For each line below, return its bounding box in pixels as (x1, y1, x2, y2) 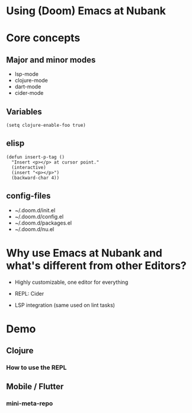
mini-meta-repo (6, 399, 53, 408)
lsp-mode (14, 71, 39, 78)
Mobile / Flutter (6, 382, 64, 392)
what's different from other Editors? (6, 259, 187, 272)
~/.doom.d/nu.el (14, 225, 55, 232)
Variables (6, 107, 43, 117)
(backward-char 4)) (11, 175, 60, 181)
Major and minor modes (6, 55, 96, 65)
